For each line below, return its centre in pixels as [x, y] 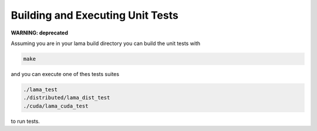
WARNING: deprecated [40, 33]
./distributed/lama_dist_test [67, 98]
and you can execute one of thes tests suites [65, 74]
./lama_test [41, 89]
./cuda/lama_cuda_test [56, 106]
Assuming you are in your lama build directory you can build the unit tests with [106, 43]
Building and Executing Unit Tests [95, 15]
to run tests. [26, 121]
